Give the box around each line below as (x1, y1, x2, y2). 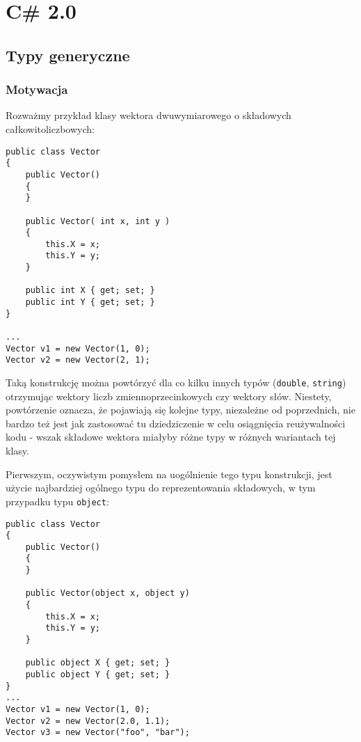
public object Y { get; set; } (25, 670, 170, 680)
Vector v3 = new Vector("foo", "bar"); (6, 727, 190, 738)
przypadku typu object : (6, 494, 109, 508)
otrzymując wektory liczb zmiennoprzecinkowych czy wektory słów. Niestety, (6, 388, 332, 403)
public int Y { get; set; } (25, 297, 155, 308)
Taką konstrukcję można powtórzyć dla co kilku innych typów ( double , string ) (6, 375, 346, 390)
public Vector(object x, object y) (25, 588, 190, 599)
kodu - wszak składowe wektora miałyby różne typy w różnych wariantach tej (6, 429, 336, 444)
